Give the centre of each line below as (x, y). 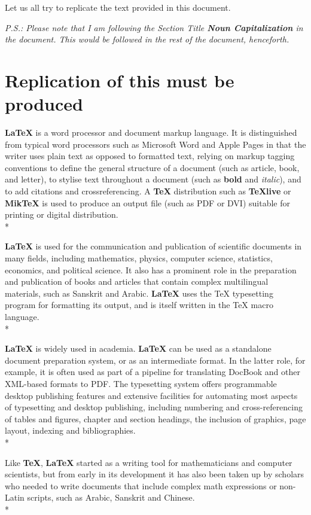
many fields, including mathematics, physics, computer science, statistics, (139, 258)
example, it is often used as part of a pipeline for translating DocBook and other (153, 372)
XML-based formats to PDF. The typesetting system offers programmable (141, 383)
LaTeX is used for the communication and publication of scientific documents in (153, 246)
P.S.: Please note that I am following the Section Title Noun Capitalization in (154, 27)
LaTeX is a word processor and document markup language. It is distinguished (151, 132)
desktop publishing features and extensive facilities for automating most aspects (151, 395)
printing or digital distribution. (62, 214)
